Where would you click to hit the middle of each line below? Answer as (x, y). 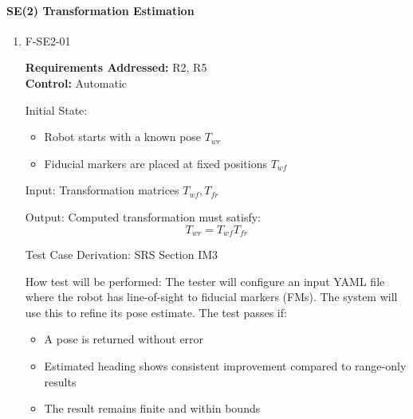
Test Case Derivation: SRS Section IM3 (122, 254)
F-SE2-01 (48, 40)
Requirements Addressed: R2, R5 (116, 67)
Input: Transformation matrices (102, 190)
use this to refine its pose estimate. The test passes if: (156, 312)
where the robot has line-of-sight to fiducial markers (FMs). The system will (211, 297)
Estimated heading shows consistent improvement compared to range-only (225, 365)
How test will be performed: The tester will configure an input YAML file (205, 281)
